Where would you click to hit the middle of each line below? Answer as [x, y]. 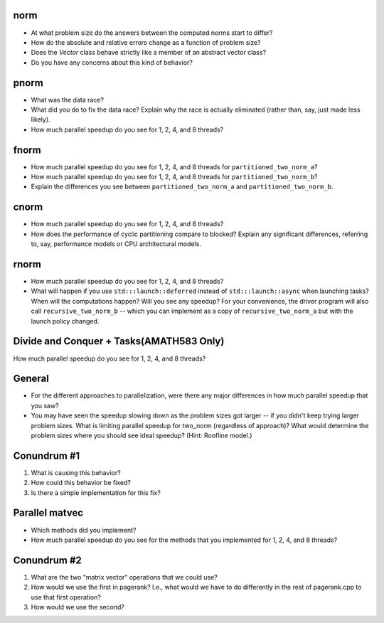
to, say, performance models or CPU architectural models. [116, 244]
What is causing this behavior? [76, 472]
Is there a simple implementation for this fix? [96, 492]
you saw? [45, 405]
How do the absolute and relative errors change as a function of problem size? [146, 42]
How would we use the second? [78, 607]
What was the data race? [68, 100]
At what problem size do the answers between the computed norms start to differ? [152, 33]
